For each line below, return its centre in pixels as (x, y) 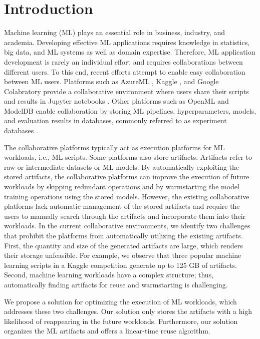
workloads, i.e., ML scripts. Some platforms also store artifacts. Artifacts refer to (128, 157)
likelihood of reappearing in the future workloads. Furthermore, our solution (121, 321)
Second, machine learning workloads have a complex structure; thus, (109, 275)
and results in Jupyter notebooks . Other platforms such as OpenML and (116, 101)
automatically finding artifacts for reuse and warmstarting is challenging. (116, 284)
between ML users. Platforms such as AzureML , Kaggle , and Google (111, 81)
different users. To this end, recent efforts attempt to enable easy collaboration (125, 71)
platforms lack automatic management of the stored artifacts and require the (122, 206)
